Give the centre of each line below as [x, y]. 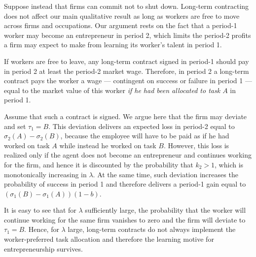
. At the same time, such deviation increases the [165, 174]
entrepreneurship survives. [43, 248]
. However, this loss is [196, 145]
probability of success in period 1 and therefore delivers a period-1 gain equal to [125, 184]
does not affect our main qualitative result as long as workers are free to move [122, 16]
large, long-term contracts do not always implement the [152, 229]
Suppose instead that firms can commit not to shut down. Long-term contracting [127, 6]
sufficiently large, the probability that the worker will [165, 210]
